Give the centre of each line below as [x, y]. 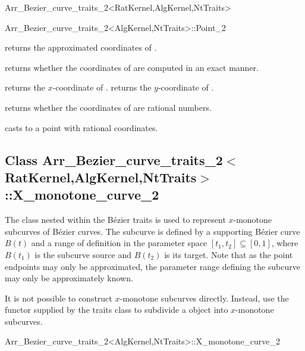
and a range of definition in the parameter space [119, 243]
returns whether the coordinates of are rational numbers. [108, 107]
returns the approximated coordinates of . [81, 47]
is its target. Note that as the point [229, 254]
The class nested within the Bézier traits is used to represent [115, 220]
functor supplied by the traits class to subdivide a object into [117, 310]
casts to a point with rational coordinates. [81, 127]
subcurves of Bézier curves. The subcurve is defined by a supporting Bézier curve [152, 231]
